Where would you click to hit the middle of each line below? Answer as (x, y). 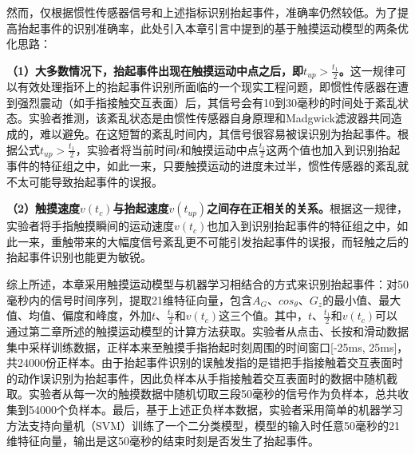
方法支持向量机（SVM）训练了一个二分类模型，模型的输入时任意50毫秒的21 (204, 425)
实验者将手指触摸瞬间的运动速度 (90, 226)
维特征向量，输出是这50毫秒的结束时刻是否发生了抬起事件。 (163, 441)
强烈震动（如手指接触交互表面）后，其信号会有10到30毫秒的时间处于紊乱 (207, 102)
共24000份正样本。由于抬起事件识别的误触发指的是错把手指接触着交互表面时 (205, 362)
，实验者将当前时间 (126, 149)
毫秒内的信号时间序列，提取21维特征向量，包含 (129, 299)
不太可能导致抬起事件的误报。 (85, 181)
